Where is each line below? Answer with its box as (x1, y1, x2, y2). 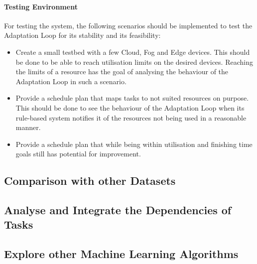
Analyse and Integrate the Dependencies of (4, 202, 232, 218)
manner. (15, 122, 41, 132)
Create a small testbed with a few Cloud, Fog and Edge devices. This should (15, 46, 250, 57)
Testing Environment (4, 1, 78, 11)
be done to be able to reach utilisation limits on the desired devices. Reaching (15, 56, 253, 67)
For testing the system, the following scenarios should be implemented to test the (4, 20, 253, 30)
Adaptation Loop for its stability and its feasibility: (4, 30, 161, 40)
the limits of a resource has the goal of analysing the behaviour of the (15, 66, 229, 77)
